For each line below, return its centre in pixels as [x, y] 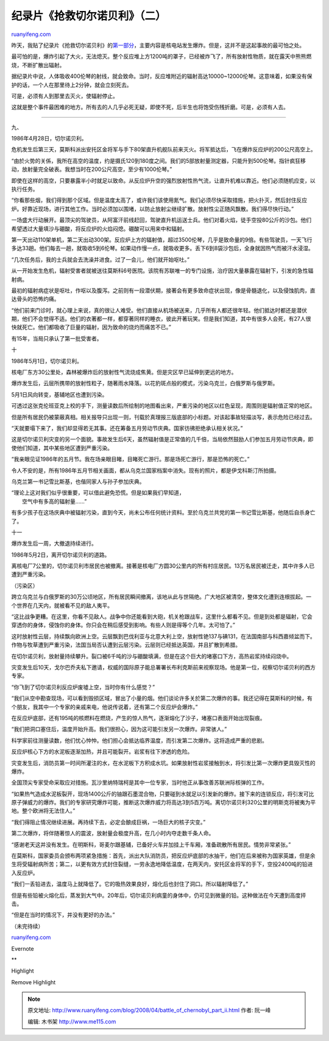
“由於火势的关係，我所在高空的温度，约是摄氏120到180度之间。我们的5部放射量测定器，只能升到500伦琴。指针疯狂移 [158, 160]
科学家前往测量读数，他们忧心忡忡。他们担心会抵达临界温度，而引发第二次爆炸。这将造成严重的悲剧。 [139, 740]
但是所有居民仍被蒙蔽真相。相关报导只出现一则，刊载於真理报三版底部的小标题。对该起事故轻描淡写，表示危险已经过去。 [163, 417]
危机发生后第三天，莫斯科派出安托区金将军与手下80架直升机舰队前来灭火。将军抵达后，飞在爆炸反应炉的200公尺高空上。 [164, 149]
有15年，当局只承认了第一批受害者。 [57, 338]
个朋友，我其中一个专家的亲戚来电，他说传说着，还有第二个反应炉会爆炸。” [104, 707]
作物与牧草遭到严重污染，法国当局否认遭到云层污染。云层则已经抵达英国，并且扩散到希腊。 [126, 645]
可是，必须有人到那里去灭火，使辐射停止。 [65, 96]
